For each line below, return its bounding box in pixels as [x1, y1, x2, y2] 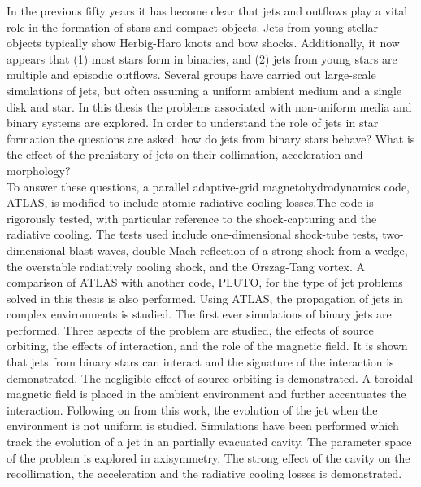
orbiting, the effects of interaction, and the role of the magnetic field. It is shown [7, 337, 408, 354]
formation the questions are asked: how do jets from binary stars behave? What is [7, 129, 415, 147]
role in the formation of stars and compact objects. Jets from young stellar [7, 18, 378, 35]
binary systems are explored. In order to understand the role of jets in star [7, 114, 379, 131]
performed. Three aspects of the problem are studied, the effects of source [7, 321, 374, 338]
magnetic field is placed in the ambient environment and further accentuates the [7, 385, 406, 402]
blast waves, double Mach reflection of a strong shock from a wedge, [69, 241, 408, 258]
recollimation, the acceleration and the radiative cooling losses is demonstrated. [7, 465, 402, 482]
